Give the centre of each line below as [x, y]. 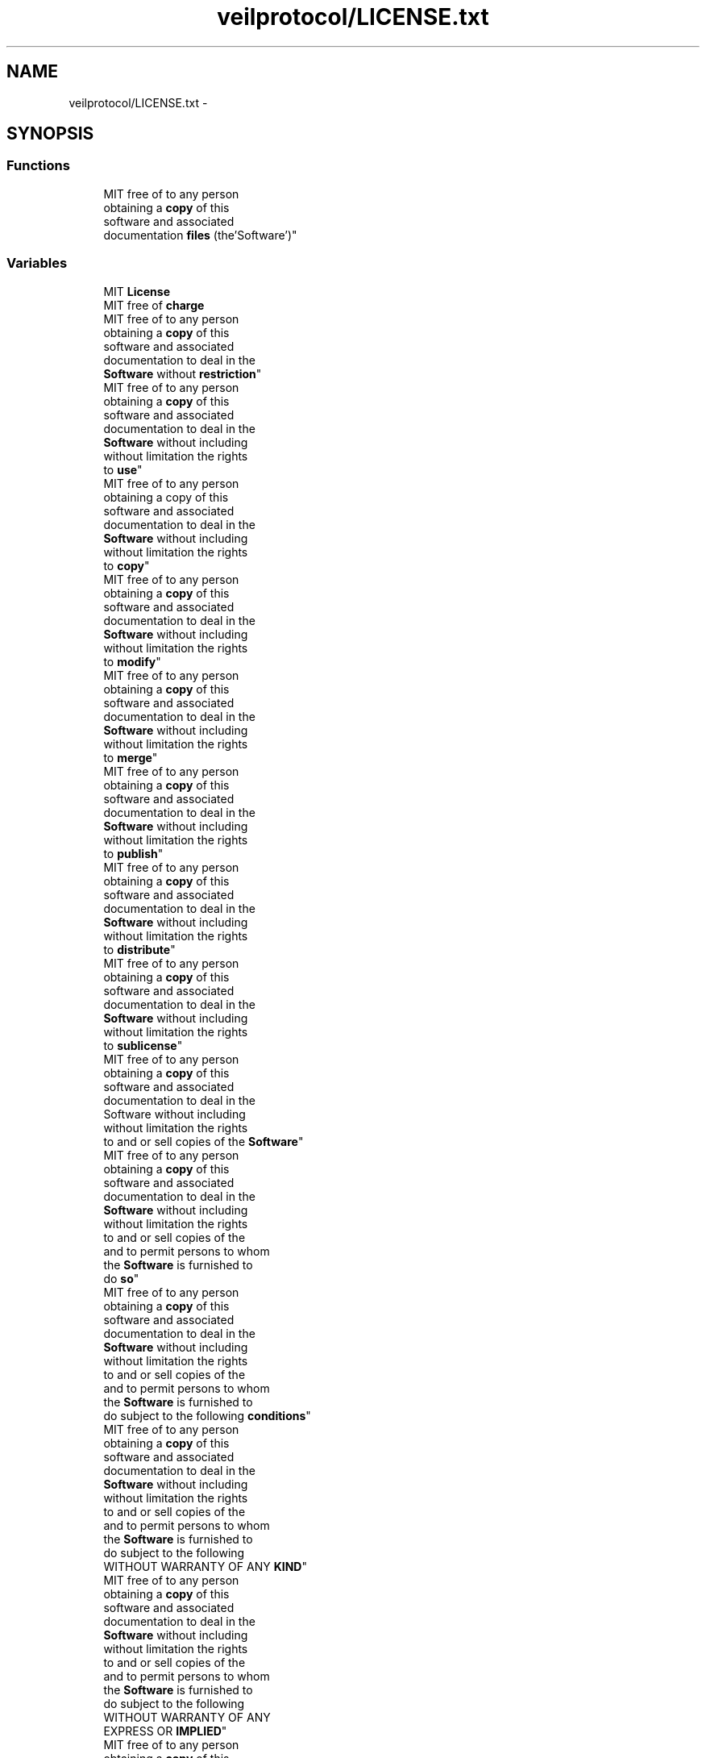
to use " [123, 469]
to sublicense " [143, 1045]
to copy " [127, 565]
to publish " [133, 853]
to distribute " [139, 949]
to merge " [131, 757]
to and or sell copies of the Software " [203, 1141]
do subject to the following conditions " [207, 1415]
